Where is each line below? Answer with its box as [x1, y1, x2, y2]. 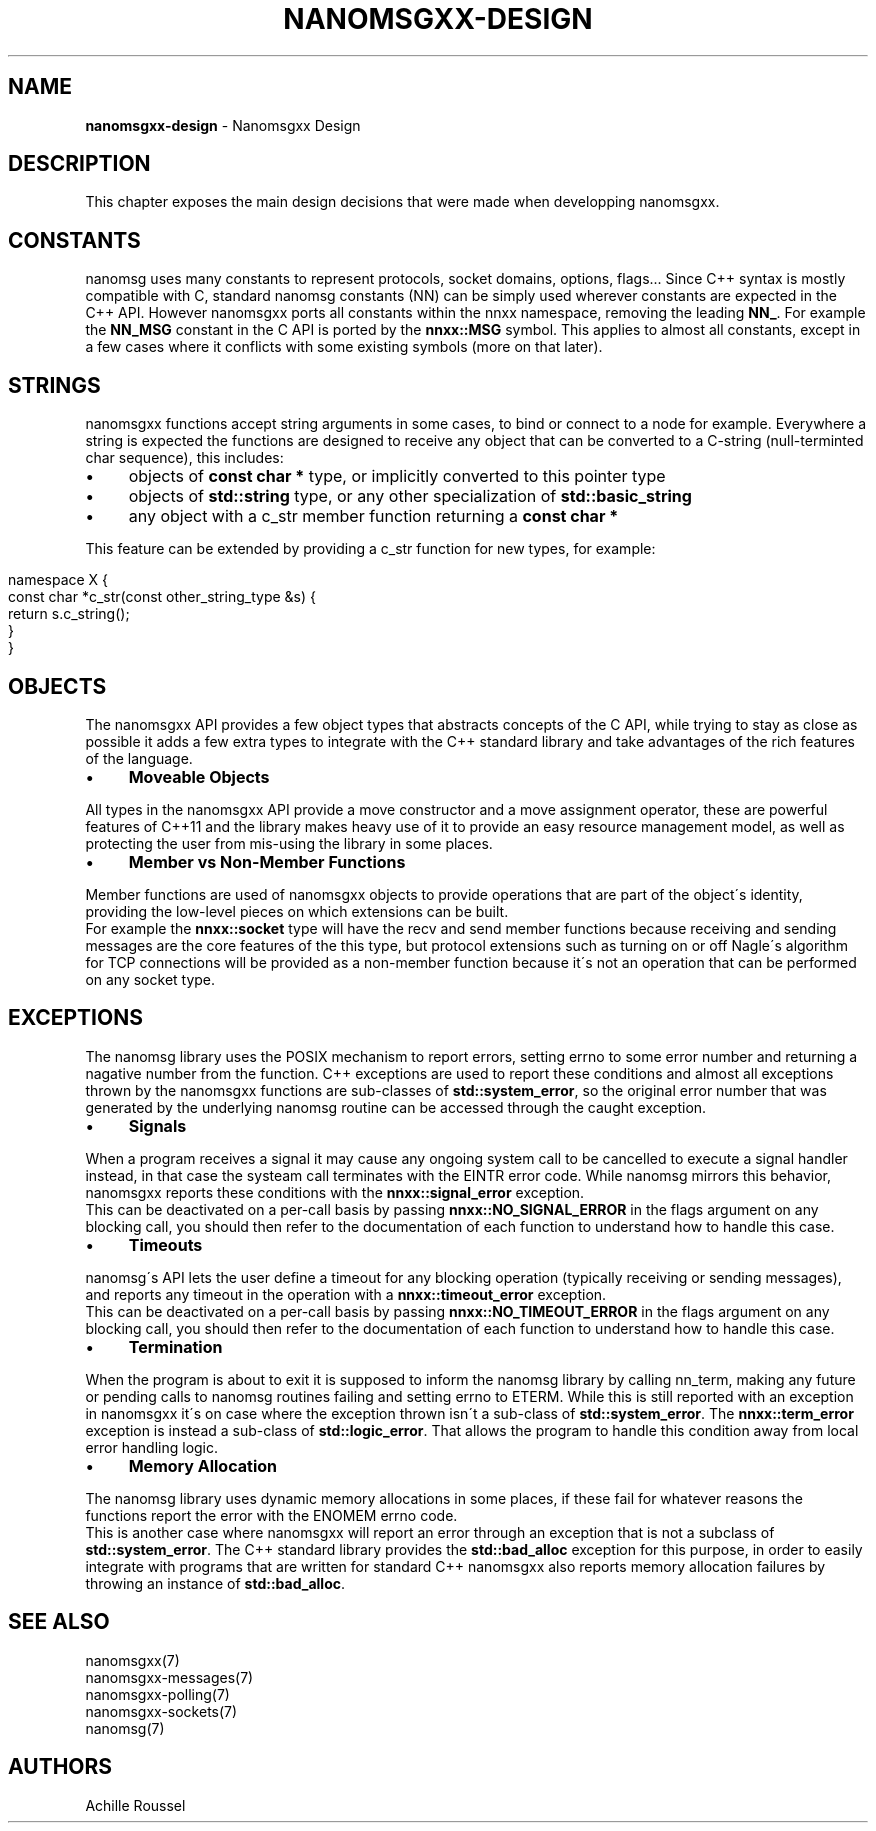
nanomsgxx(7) [85, 1651, 180, 1669]
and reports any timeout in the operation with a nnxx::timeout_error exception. [85, 1285, 607, 1303]
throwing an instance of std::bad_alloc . [85, 1574, 346, 1592]
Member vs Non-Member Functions [128, 851, 406, 872]
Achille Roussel [85, 1796, 186, 1814]
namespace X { [8, 571, 109, 589]
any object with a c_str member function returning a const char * [128, 506, 619, 527]
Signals [128, 1115, 187, 1136]
